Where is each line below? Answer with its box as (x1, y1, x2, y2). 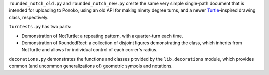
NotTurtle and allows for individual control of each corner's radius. (21, 47, 158, 53)
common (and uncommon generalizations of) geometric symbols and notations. (9, 63, 173, 69)
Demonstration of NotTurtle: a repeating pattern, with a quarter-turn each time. (21, 33, 184, 39)
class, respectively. (9, 14, 49, 20)
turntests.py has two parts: (9, 24, 72, 30)
